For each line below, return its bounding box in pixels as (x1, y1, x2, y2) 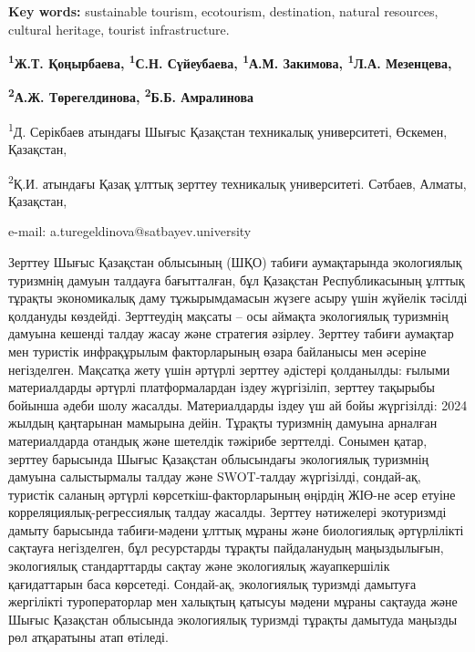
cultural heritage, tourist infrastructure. (8, 19, 230, 38)
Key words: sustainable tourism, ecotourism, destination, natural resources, (8, 2, 439, 20)
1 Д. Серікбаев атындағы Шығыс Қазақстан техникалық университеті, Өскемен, (8, 119, 448, 140)
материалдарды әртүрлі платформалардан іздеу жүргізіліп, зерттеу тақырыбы (8, 378, 435, 397)
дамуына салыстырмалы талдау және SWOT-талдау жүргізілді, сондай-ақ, (8, 467, 421, 486)
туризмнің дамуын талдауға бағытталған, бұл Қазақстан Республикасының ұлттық (8, 270, 465, 289)
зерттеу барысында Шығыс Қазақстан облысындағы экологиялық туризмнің (8, 449, 429, 468)
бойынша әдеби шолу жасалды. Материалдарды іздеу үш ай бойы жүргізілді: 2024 (8, 395, 468, 414)
